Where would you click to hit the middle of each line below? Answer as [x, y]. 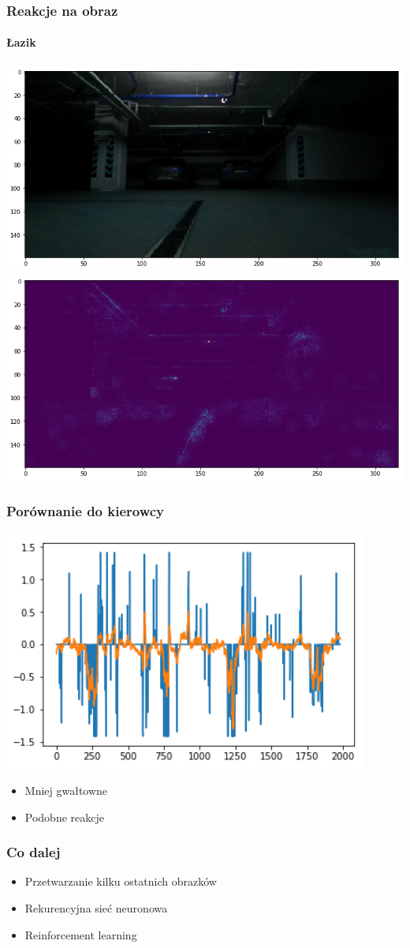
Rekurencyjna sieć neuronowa [96, 907]
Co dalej [34, 852]
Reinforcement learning [81, 934]
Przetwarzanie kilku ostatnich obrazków [121, 881]
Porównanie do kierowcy [86, 511]
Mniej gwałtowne [66, 790]
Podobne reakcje [64, 817]
